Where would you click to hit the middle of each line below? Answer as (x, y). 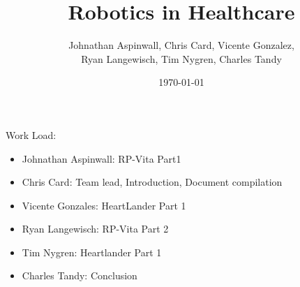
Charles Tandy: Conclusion (80, 275)
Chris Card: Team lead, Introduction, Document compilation (152, 182)
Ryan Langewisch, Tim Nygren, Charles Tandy (181, 58)
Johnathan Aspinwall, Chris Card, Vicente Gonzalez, (181, 45)
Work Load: (31, 134)
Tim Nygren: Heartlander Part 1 (92, 252)
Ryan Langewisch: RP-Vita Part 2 (95, 229)
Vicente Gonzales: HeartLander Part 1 (104, 205)
